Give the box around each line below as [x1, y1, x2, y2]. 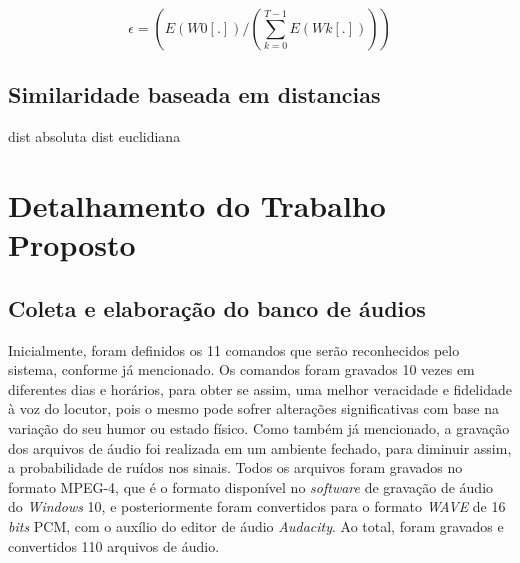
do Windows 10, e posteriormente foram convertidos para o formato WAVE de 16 [8, 496, 506, 517]
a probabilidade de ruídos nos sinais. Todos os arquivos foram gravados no [8, 457, 463, 478]
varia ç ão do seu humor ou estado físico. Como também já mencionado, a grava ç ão [8, 417, 510, 438]
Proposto [8, 224, 136, 265]
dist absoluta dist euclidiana [8, 126, 181, 147]
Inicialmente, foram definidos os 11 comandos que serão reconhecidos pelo [8, 339, 460, 360]
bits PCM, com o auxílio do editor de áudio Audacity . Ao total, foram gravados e [8, 515, 504, 536]
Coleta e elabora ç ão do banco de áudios [8, 292, 426, 323]
